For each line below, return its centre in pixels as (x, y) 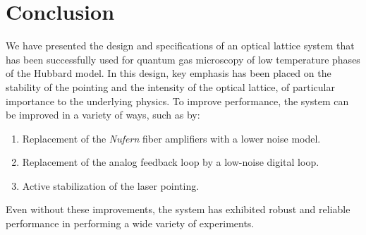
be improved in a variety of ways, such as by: (103, 115)
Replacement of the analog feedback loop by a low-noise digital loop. (171, 162)
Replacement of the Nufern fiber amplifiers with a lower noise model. (171, 138)
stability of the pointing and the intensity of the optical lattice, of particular (170, 86)
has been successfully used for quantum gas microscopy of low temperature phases (183, 59)
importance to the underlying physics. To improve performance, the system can (177, 101)
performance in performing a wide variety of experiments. (130, 223)
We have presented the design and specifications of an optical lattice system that (180, 46)
